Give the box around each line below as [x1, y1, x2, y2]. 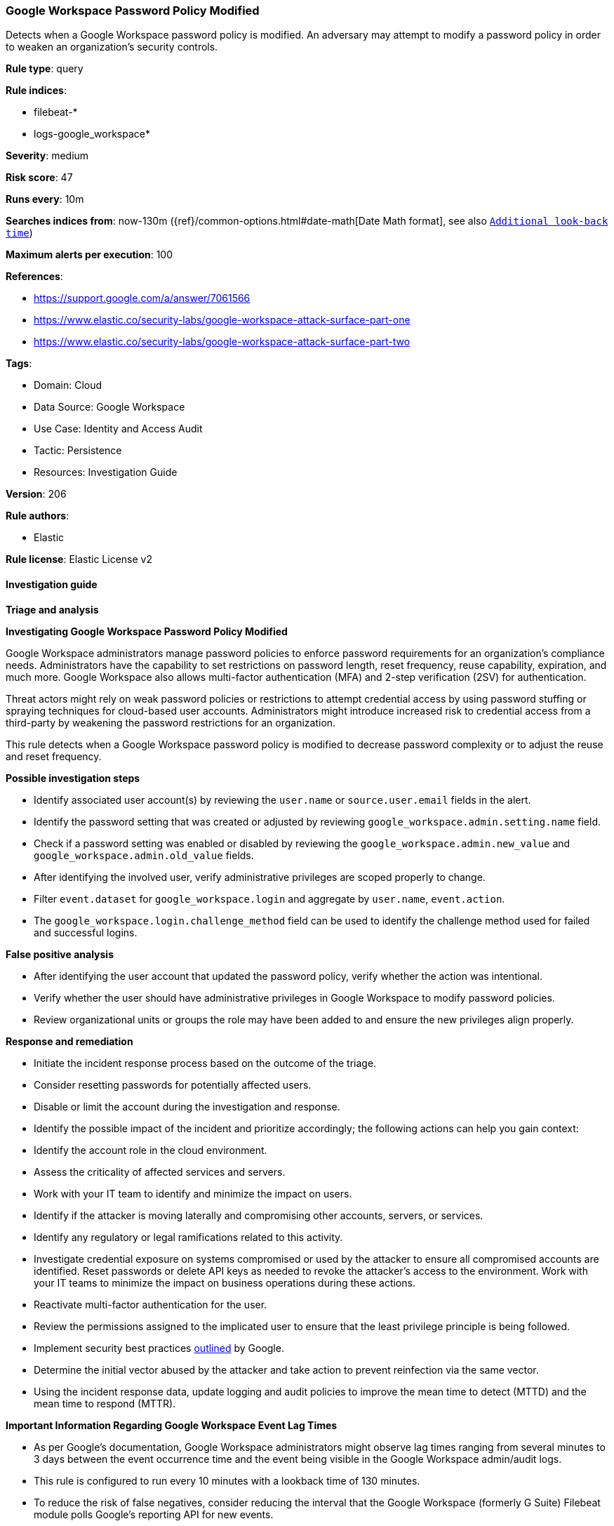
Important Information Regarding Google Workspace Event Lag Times [6, 1419, 338, 1431]
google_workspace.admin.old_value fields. [34, 849, 254, 861]
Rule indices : [6, 84, 67, 97]
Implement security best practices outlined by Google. [34, 1341, 284, 1354]
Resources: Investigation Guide [34, 466, 178, 479]
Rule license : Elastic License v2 [6, 553, 152, 566]
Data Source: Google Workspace [34, 401, 185, 413]
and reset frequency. [6, 750, 102, 762]
